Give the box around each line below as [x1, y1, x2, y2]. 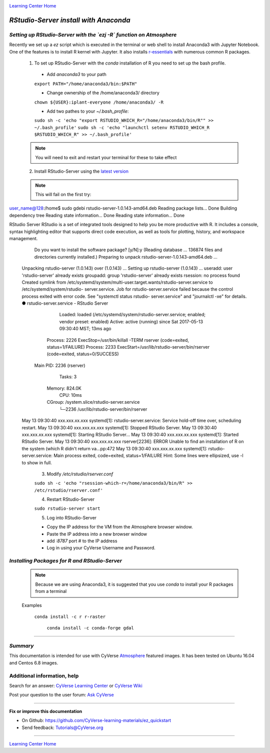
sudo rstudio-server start [34, 506, 100, 511]
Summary [9, 642, 34, 649]
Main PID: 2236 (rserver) [34, 362, 85, 368]
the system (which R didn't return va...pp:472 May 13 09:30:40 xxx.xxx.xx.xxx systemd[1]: [21, 445, 207, 451]
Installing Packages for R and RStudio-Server [9, 557, 122, 564]
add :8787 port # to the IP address [46, 538, 117, 544]
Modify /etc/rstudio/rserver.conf [46, 471, 113, 477]
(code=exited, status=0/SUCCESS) [46, 351, 119, 357]
